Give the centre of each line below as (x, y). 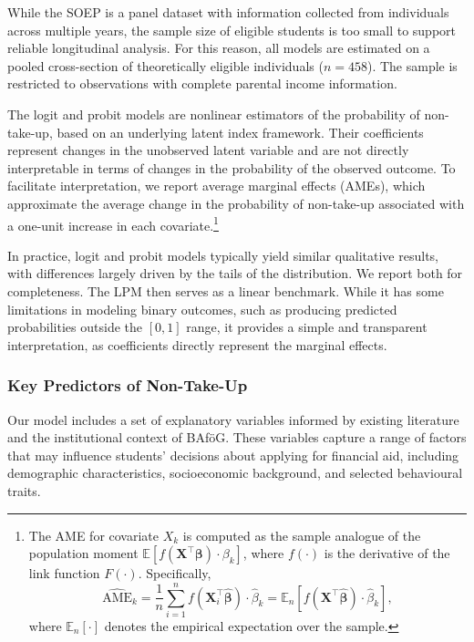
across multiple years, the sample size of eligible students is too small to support (232, 30)
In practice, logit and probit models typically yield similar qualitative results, (223, 255)
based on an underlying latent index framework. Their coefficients (240, 132)
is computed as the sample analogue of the (302, 535)
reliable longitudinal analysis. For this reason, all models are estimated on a (219, 48)
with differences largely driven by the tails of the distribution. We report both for (235, 273)
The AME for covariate (94, 535)
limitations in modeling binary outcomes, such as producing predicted (202, 309)
